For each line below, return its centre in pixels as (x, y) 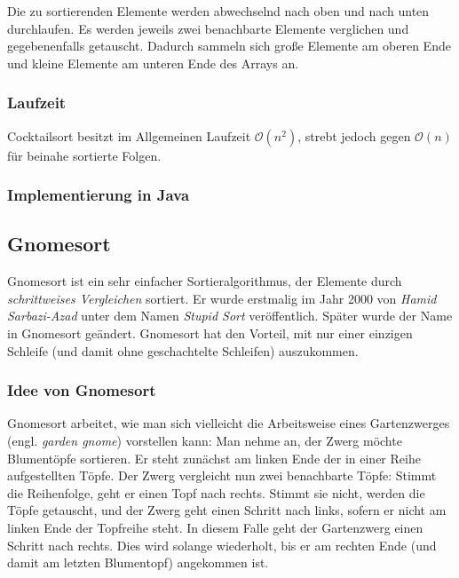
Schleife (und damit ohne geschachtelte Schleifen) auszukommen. (183, 350)
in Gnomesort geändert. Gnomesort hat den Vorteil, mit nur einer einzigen (210, 333)
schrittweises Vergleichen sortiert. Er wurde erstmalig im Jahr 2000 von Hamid (222, 298)
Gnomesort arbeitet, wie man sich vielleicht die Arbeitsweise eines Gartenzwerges (229, 423)
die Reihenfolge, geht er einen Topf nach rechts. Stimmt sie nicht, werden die (216, 492)
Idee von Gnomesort (82, 390)
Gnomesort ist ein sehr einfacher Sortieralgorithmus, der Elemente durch (205, 281)
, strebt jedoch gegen (354, 135)
